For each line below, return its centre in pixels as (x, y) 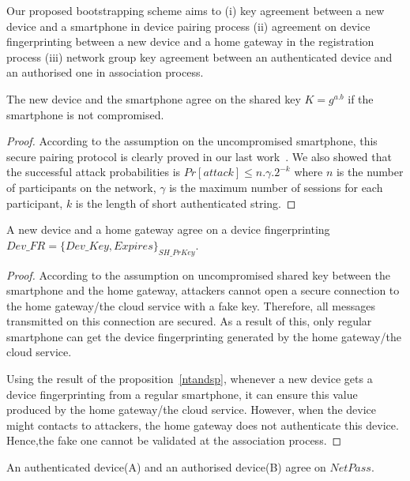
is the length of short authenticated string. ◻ (186, 203)
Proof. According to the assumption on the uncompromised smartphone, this (192, 141)
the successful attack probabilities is (94, 172)
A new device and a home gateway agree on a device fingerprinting (168, 229)
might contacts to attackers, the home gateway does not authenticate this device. (203, 425)
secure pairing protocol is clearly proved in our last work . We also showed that (199, 156)
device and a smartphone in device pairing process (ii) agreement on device (188, 26)
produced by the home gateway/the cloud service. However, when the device (191, 410)
